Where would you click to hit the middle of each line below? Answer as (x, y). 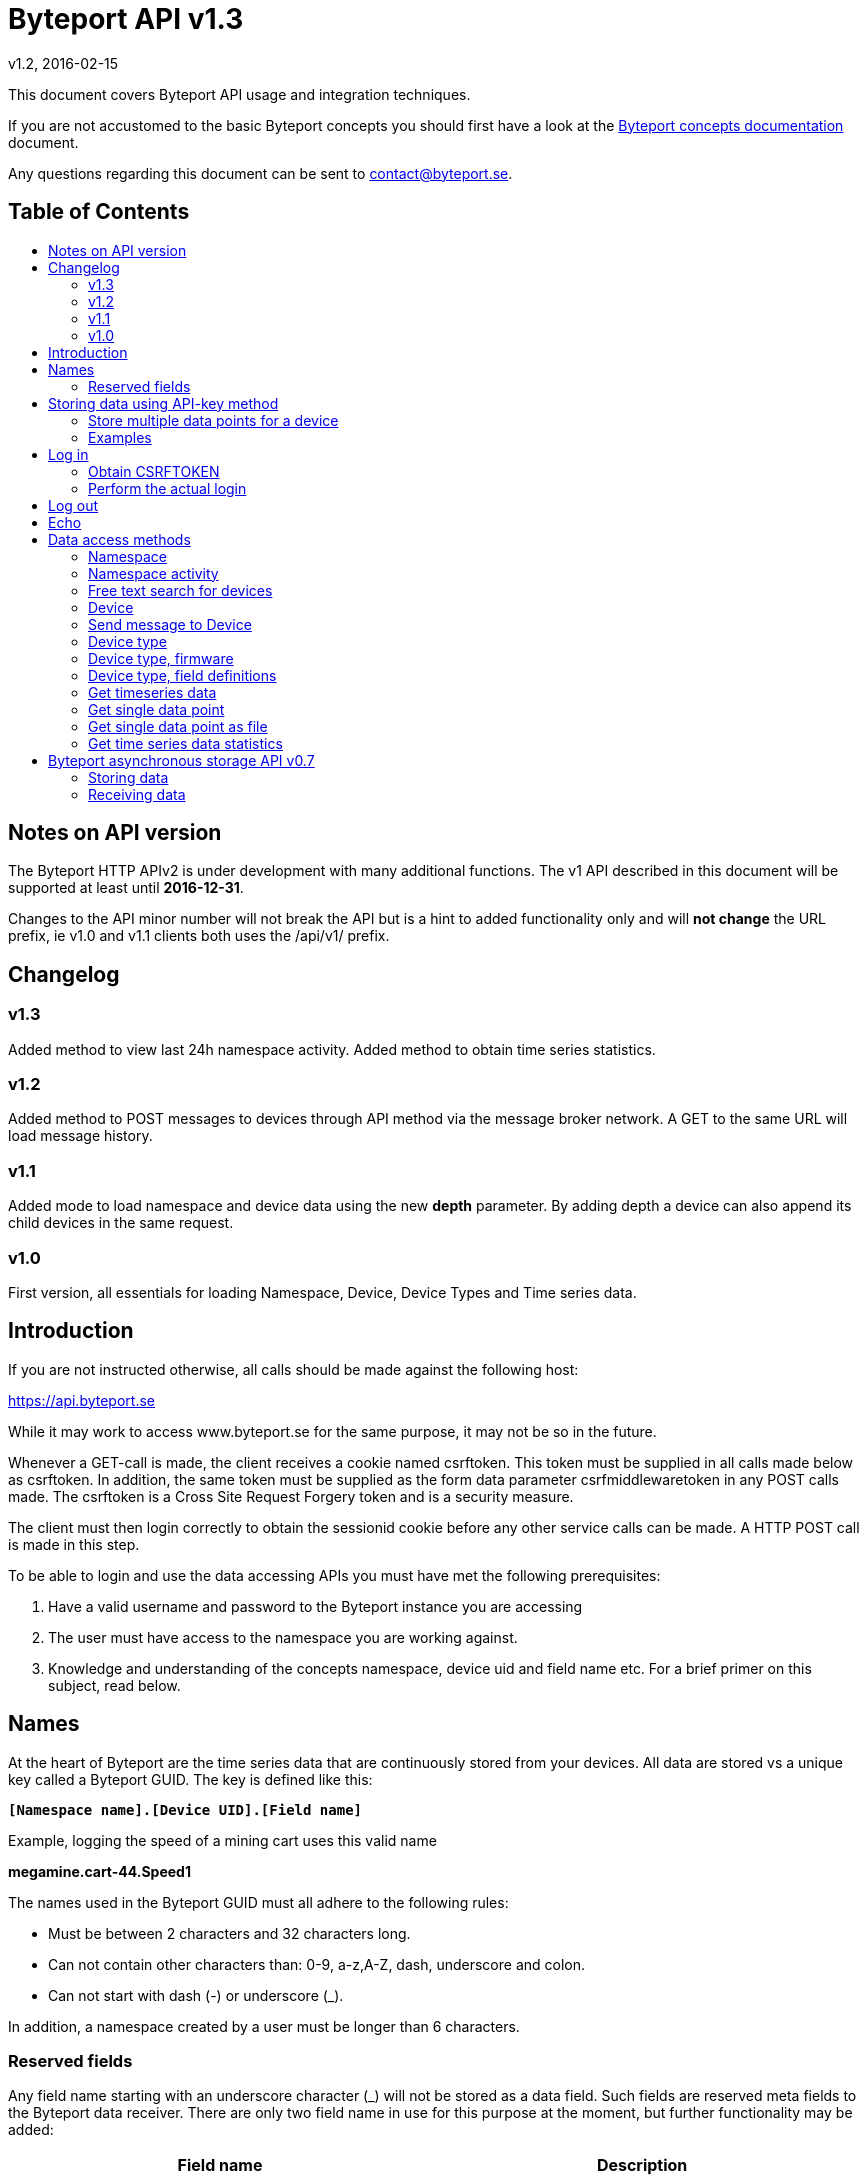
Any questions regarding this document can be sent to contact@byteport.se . (260, 173)
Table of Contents (99, 212)
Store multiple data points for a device (213, 420)
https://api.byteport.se (81, 1400)
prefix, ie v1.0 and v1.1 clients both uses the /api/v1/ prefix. (199, 936)
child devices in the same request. (121, 1223)
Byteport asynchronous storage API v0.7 (181, 760)
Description (642, 2165)
